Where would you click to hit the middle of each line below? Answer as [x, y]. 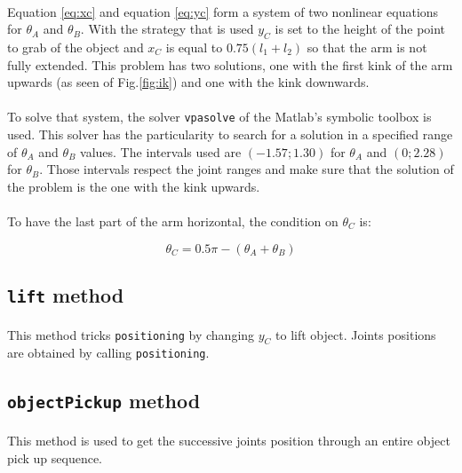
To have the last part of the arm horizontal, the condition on [173, 221]
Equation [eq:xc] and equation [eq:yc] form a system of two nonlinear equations [223, 11]
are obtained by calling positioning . [108, 353]
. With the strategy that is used [167, 29]
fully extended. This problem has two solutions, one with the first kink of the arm [230, 64]
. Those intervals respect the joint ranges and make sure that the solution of [247, 169]
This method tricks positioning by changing [131, 334]
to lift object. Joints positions [356, 334]
